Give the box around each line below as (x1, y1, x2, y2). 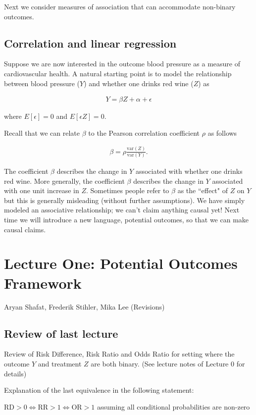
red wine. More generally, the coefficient (4, 175, 125, 186)
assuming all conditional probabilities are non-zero (97, 401, 250, 412)
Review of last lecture (4, 325, 118, 341)
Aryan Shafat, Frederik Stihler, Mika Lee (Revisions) (4, 301, 165, 311)
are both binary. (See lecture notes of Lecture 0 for (91, 358, 245, 368)
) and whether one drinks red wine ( (84, 78, 194, 88)
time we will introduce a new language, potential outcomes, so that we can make (4, 214, 249, 225)
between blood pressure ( (4, 78, 80, 88)
